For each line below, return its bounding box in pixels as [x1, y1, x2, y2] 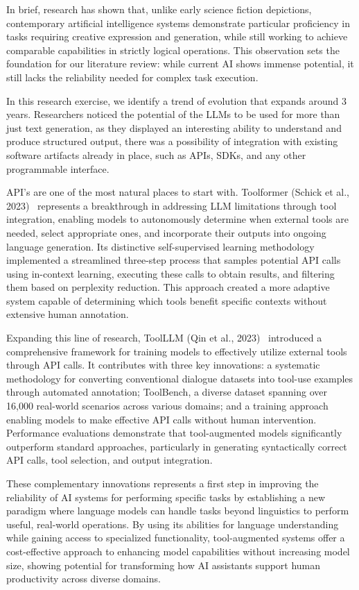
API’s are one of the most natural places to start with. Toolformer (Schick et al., [6, 185, 349, 199]
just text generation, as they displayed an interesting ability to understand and [6, 120, 342, 135]
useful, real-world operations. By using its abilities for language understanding [6, 516, 339, 531]
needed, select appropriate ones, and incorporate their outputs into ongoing [6, 225, 326, 239]
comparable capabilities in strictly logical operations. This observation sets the [6, 42, 340, 57]
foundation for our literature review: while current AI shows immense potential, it [6, 56, 354, 71]
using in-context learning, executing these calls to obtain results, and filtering [6, 266, 335, 280]
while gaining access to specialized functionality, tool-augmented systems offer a [6, 530, 345, 545]
